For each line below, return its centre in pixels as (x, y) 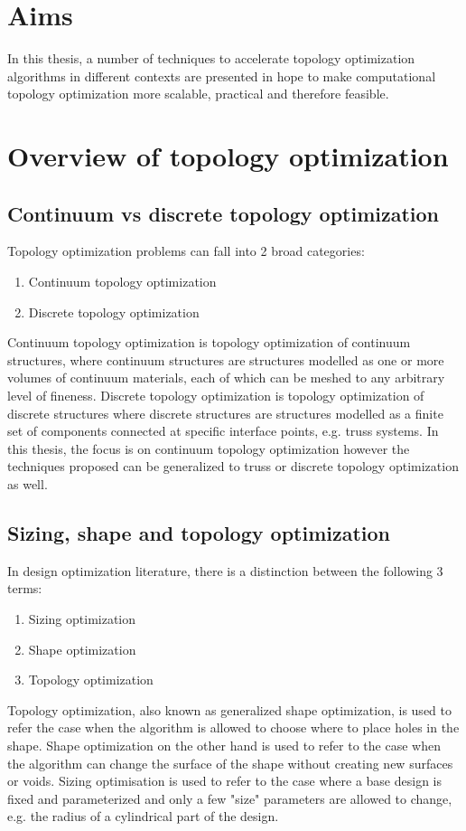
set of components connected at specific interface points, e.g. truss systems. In (223, 431)
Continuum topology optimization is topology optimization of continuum (209, 342)
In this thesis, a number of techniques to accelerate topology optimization (211, 58)
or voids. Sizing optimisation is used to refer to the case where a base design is (224, 781)
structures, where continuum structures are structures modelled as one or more (226, 359)
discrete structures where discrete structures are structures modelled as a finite (225, 413)
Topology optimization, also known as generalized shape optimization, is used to (229, 709)
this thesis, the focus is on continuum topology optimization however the (209, 448)
